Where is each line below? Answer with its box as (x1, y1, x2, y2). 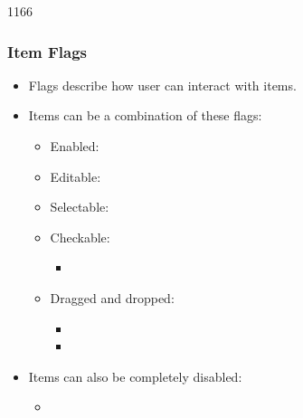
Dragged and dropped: (50, 288, 175, 307)
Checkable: (50, 227, 110, 246)
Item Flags (7, 40, 88, 62)
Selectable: (50, 197, 109, 216)
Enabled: (50, 137, 99, 155)
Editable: (50, 166, 101, 185)
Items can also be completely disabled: (28, 366, 242, 385)
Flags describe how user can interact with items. (28, 75, 297, 94)
